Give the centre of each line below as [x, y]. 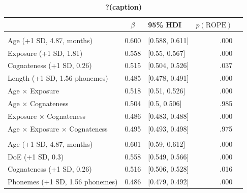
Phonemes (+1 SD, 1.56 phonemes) [63, 182]
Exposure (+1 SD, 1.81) [45, 53]
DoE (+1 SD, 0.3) [36, 156]
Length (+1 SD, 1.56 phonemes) [58, 78]
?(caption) [123, 7]
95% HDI [165, 24]
